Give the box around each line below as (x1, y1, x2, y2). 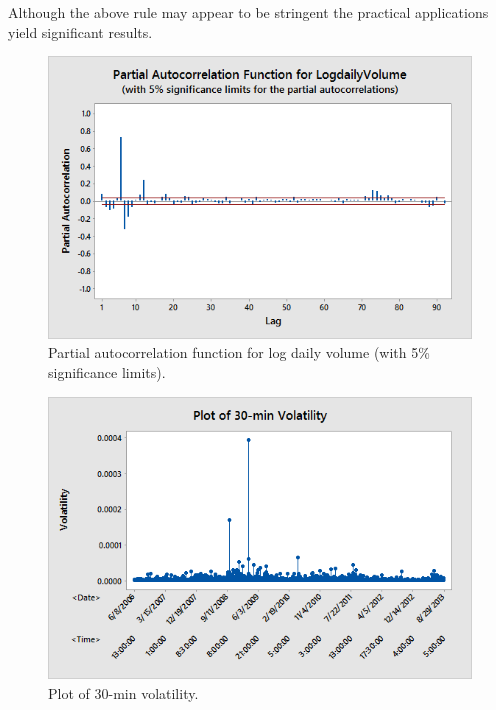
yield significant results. (8, 21, 153, 42)
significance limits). (48, 362, 166, 383)
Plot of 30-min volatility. (48, 682, 199, 703)
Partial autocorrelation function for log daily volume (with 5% (48, 342, 430, 363)
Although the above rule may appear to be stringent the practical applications (8, 2, 489, 22)
